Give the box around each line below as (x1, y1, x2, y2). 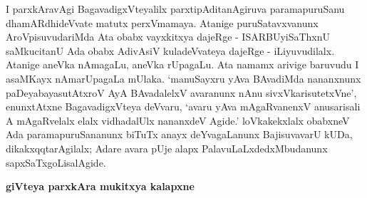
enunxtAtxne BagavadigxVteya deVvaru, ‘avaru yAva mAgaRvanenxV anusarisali (6, 99, 361, 114)
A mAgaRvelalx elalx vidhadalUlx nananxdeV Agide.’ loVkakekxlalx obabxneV (6, 113, 350, 127)
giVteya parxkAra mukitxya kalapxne (6, 179, 195, 194)
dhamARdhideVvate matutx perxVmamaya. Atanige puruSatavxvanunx (6, 15, 319, 30)
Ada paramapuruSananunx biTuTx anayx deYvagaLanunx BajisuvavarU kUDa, (6, 127, 353, 142)
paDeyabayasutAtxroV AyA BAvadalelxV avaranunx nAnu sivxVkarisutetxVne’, (6, 85, 357, 100)
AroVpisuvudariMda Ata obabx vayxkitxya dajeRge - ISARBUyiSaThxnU (6, 29, 331, 44)
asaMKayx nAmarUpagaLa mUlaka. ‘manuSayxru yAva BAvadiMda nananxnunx (6, 71, 361, 85)
